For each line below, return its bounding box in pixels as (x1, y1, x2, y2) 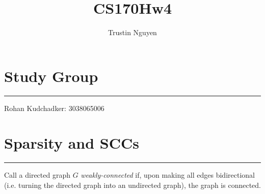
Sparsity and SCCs (4, 132, 139, 153)
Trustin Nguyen (108, 27, 157, 38)
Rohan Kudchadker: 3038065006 (4, 102, 104, 113)
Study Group (4, 65, 98, 86)
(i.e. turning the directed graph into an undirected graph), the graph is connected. (4, 179, 261, 190)
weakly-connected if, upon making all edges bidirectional (81, 170, 255, 180)
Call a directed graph (4, 170, 70, 180)
